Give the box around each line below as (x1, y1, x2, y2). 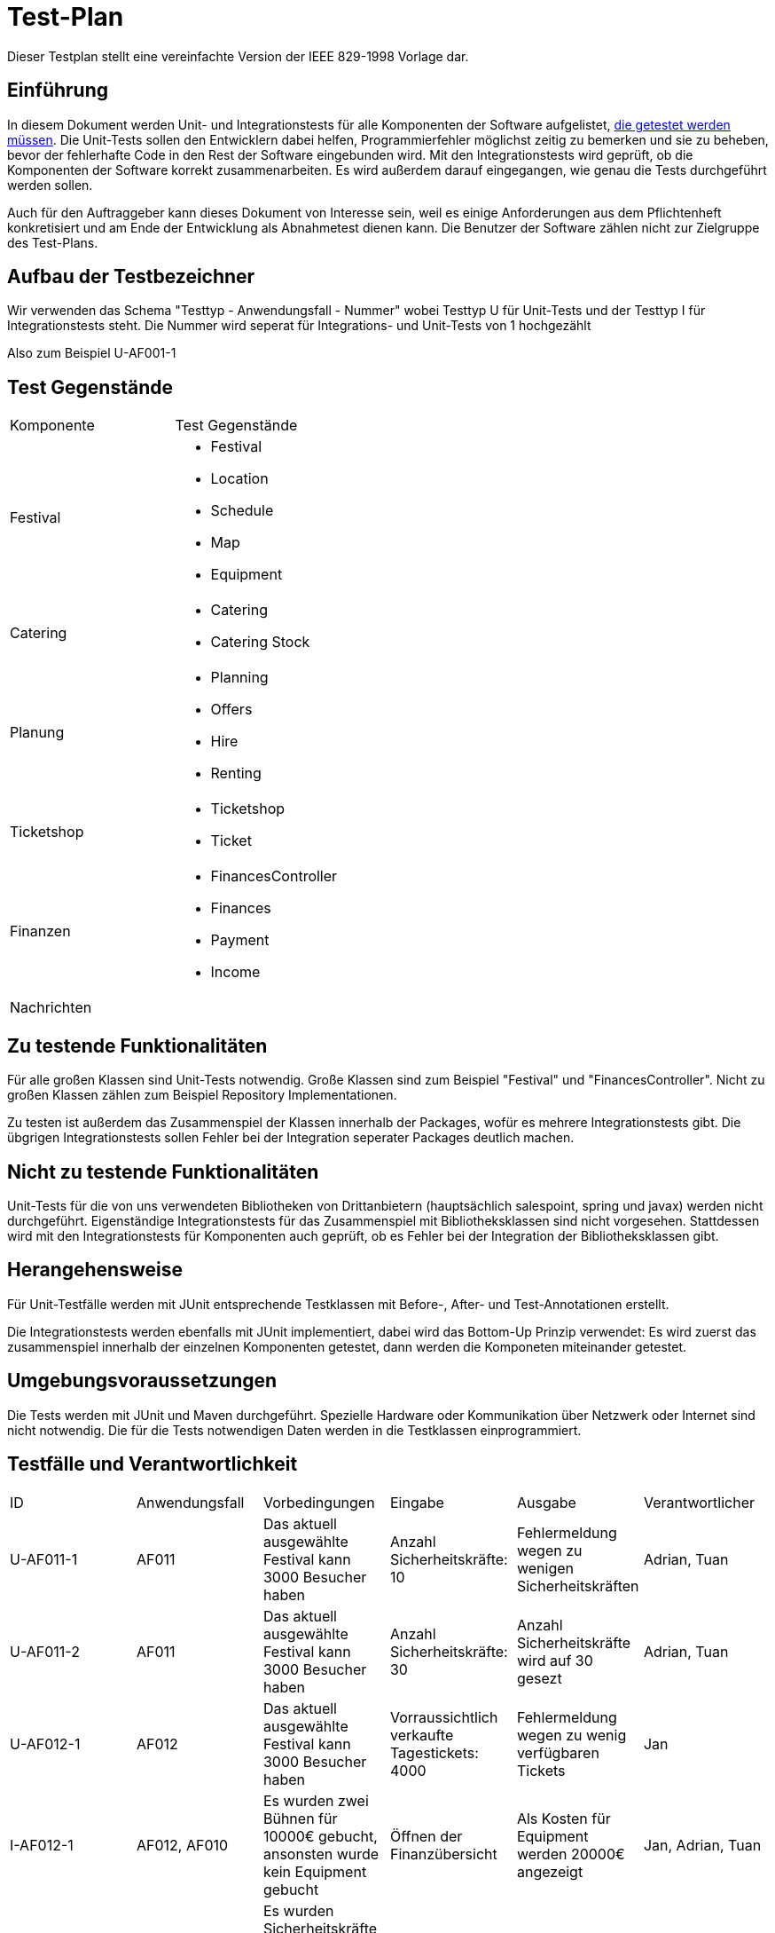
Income (210, 963, 261, 982)
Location (210, 469, 269, 488)
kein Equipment (262, 1862, 367, 1881)
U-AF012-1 (10, 1734, 81, 1753)
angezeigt (516, 1862, 583, 1881)
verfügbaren (516, 1743, 599, 1762)
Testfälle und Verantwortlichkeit (7, 1453, 298, 1476)
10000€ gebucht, (262, 1826, 378, 1845)
